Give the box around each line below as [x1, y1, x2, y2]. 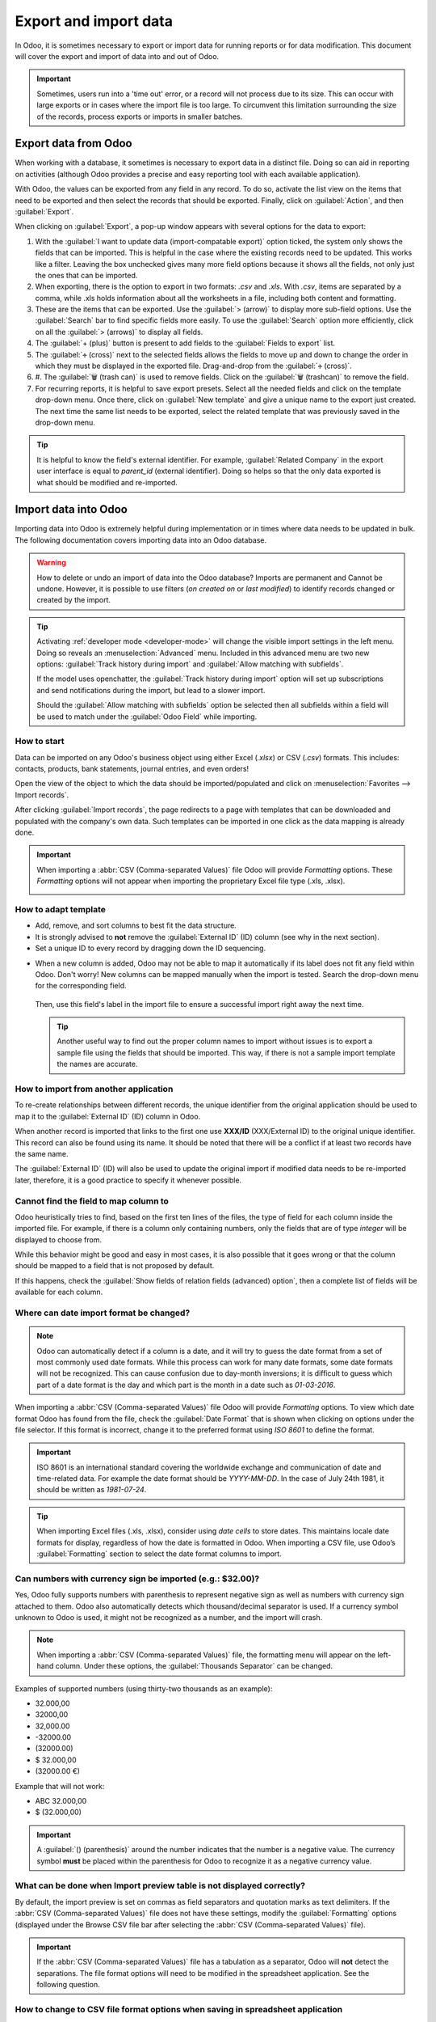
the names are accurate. [57, 1060, 138, 1069]
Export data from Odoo [15, 137, 132, 150]
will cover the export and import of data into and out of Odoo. [15, 51, 220, 61]
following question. [36, 1980, 100, 1990]
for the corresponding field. [35, 981, 127, 991]
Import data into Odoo [15, 502, 128, 517]
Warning [36, 558, 66, 568]
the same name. [15, 1148, 69, 1158]
